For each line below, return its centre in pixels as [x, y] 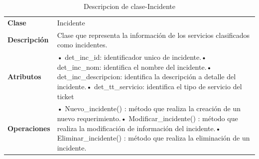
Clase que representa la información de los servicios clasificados [153, 35]
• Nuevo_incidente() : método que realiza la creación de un [149, 108]
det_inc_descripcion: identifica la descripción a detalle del [146, 77]
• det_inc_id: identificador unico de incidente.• [132, 57]
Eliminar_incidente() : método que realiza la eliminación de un [153, 138]
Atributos [24, 77]
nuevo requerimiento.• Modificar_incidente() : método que [147, 118]
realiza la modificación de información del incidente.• [139, 128]
